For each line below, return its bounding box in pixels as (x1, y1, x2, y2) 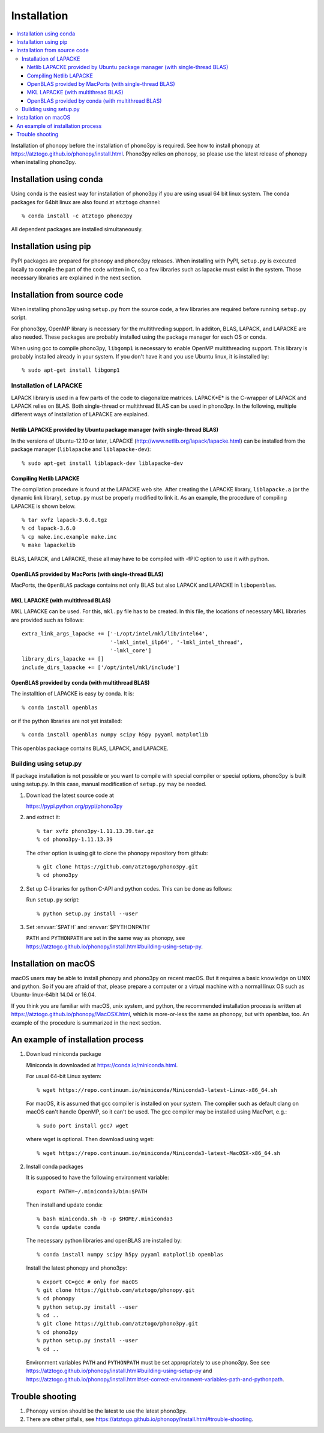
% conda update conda (37, 1223, 100, 1231)
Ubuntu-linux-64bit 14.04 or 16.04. (11, 991, 96, 998)
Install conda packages (26, 1163, 83, 1170)
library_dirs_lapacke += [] (22, 655, 104, 662)
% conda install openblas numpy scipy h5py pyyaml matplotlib (22, 732, 209, 738)
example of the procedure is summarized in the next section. (11, 1019, 161, 1026)
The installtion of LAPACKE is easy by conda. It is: (11, 690, 134, 697)
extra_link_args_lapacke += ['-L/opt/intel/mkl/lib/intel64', (22, 631, 209, 637)
